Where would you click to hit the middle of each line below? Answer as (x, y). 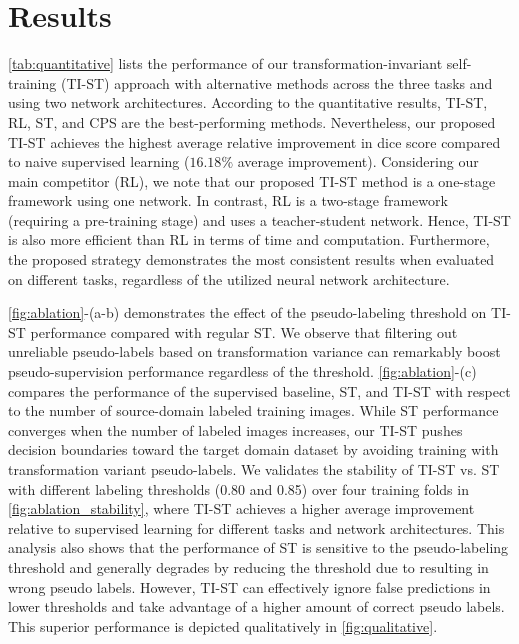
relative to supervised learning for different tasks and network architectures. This (256, 527)
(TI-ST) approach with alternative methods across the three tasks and (276, 82)
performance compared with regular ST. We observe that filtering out (244, 331)
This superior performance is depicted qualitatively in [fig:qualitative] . (223, 625)
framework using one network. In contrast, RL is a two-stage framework (228, 200)
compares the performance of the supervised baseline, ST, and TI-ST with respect (259, 390)
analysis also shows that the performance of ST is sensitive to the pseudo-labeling (258, 547)
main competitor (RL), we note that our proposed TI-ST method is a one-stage (252, 180)
